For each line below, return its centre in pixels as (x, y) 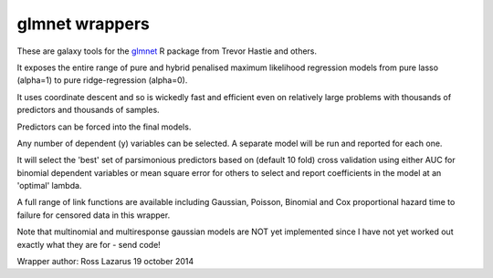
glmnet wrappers (83, 24)
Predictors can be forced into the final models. (104, 127)
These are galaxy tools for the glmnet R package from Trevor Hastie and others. (167, 51)
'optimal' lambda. (49, 186)
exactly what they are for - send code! (89, 244)
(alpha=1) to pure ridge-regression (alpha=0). (102, 80)
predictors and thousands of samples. (88, 110)
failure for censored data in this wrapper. (94, 215)
